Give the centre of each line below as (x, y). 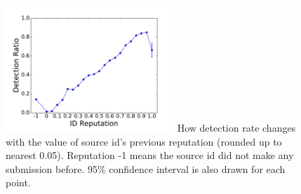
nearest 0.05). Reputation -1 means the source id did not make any (150, 155)
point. (18, 182)
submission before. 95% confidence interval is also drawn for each (146, 168)
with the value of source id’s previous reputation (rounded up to (144, 141)
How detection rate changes (236, 127)
